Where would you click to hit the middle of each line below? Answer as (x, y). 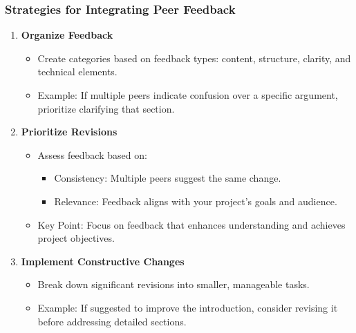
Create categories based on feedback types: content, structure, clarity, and (194, 58)
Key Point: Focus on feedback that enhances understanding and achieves (191, 224)
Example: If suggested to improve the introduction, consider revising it (188, 307)
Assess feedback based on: (92, 154)
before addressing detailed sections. (112, 321)
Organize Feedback (67, 35)
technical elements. (77, 72)
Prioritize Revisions (69, 132)
